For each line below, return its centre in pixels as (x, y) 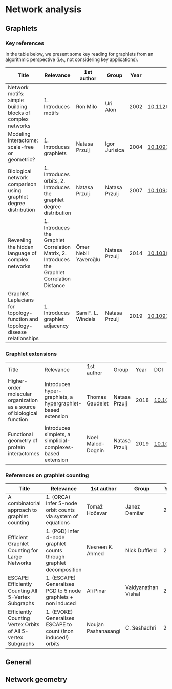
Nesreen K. (100, 547)
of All (14, 631)
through (55, 557)
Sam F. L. (87, 313)
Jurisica (114, 150)
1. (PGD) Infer (62, 531)
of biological (23, 413)
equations (58, 523)
